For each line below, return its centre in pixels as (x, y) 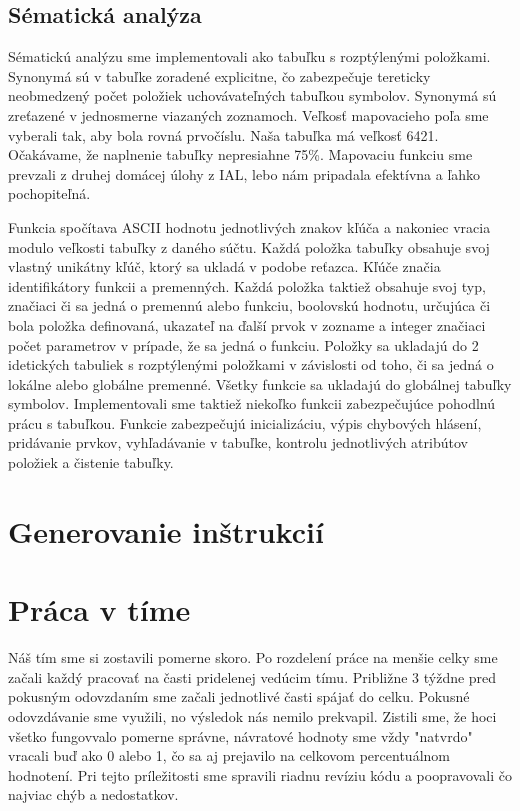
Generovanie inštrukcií (166, 530)
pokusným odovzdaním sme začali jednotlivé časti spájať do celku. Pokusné (239, 696)
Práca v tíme (99, 609)
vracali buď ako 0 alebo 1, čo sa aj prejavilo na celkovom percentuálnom (229, 755)
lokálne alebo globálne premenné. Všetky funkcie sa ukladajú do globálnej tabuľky (260, 383)
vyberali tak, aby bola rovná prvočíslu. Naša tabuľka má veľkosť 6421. (223, 134)
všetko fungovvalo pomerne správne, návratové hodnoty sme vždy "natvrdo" (240, 735)
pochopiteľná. (49, 193)
